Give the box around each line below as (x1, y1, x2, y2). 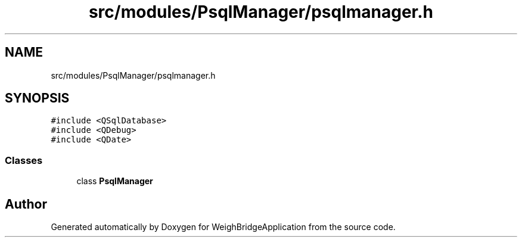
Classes (5, 154, 43, 166)
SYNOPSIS (5, 91, 70, 106)
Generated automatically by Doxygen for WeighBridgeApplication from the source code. (51, 222, 396, 232)
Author (5, 196, 47, 212)
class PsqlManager (76, 176, 153, 187)
